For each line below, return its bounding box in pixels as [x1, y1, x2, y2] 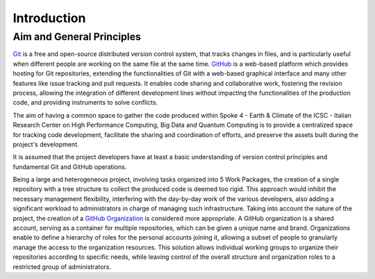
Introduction [12, 10, 86, 26]
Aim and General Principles [12, 30, 142, 43]
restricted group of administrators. [12, 262, 111, 271]
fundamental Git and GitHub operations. [12, 163, 127, 171]
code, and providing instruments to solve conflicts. [12, 98, 158, 107]
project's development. [12, 140, 79, 148]
